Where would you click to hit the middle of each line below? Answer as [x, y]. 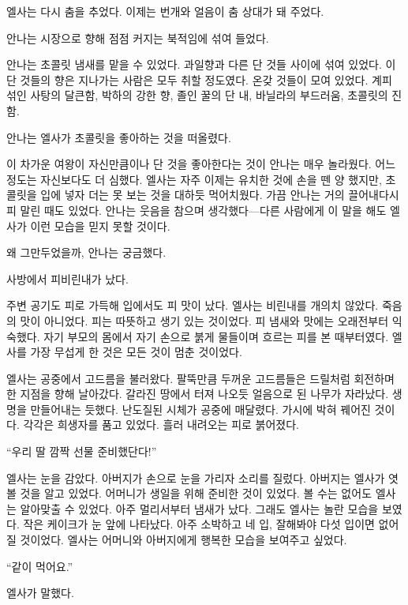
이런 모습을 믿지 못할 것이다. [100, 225]
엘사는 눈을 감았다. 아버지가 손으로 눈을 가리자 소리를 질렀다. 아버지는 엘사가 [196, 477]
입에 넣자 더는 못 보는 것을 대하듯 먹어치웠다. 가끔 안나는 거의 [193, 195]
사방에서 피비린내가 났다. [67, 278]
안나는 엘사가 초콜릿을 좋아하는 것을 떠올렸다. [119, 137]
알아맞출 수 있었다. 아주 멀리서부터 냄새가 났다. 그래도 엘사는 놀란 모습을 [199, 508]
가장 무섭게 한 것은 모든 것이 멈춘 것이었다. [136, 352]
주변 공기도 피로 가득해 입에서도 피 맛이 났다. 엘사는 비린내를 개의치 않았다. [193, 305]
